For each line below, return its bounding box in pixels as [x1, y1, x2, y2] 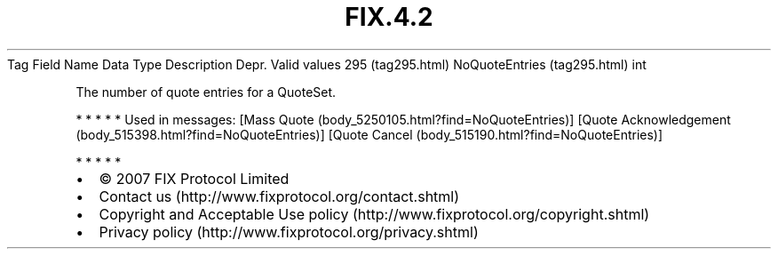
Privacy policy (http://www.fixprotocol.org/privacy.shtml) [99, 222, 479, 241]
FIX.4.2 [345, 2, 433, 32]
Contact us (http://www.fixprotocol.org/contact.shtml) [99, 187, 460, 205]
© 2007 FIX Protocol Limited [99, 169, 290, 188]
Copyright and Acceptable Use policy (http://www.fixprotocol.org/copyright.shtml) [99, 204, 650, 223]
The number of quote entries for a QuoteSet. [75, 84, 337, 100]
